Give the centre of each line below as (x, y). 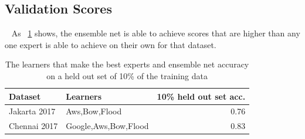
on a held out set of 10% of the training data (127, 75)
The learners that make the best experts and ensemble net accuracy (127, 64)
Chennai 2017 (33, 126)
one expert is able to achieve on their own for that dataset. (111, 44)
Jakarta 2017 (32, 111)
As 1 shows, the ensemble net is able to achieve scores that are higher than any (156, 33)
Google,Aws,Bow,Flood (107, 126)
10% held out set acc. (201, 96)
